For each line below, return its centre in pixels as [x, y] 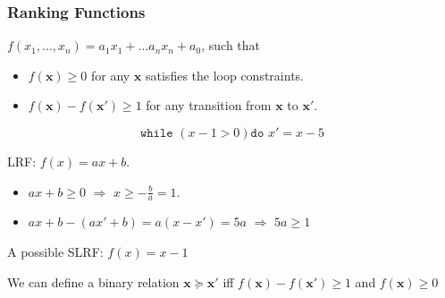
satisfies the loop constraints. [225, 75]
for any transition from [209, 105]
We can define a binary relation [93, 281]
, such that [231, 45]
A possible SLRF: [55, 252]
